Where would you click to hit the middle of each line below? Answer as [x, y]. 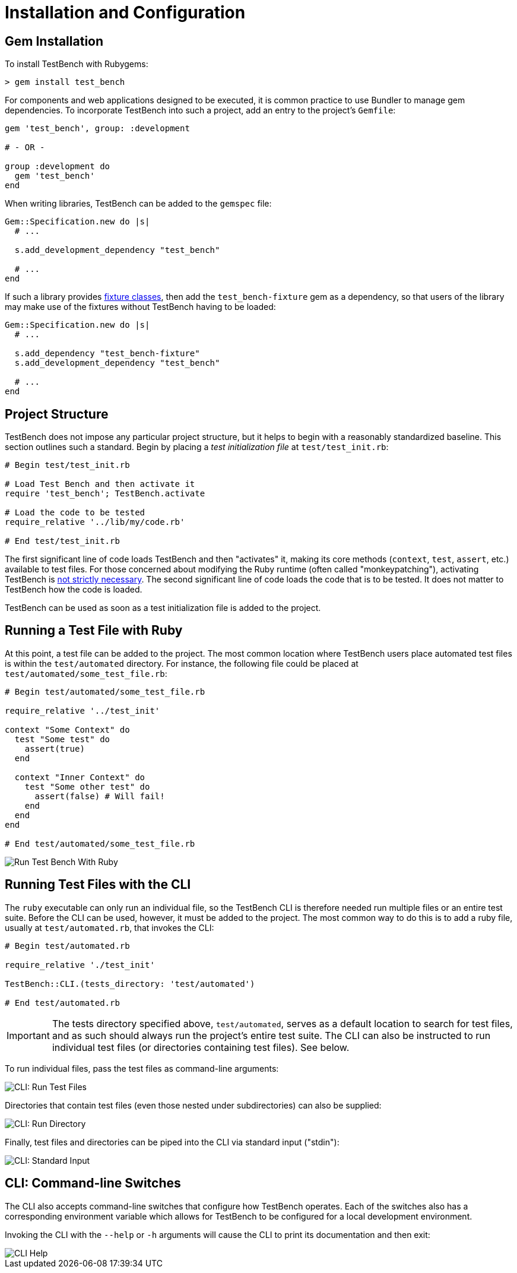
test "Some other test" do [87, 786]
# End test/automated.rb [62, 1003]
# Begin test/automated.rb [67, 946]
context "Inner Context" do [80, 777]
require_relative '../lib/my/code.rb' [95, 522]
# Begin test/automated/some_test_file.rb [105, 691]
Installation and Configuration [125, 12]
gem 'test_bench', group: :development [97, 129]
